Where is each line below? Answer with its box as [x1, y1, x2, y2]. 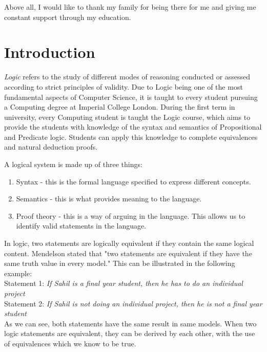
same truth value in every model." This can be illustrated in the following [4, 258, 235, 268]
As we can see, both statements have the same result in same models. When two [4, 318, 257, 328]
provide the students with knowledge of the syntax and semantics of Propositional [4, 121, 262, 132]
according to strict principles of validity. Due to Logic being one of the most [4, 81, 243, 92]
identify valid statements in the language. [16, 220, 147, 231]
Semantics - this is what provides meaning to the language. [16, 193, 202, 204]
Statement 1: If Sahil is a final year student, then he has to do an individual [4, 278, 243, 288]
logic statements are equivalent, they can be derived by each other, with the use [4, 328, 255, 339]
